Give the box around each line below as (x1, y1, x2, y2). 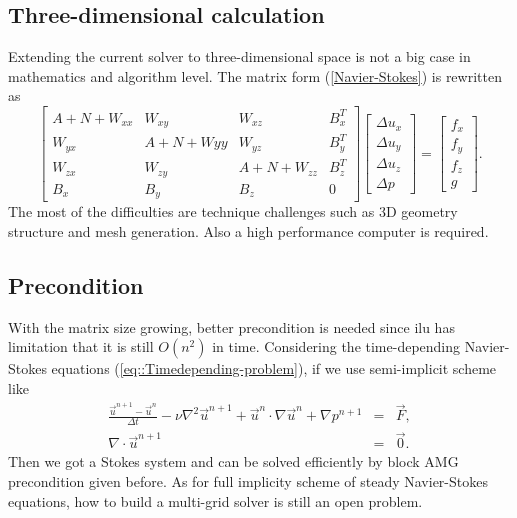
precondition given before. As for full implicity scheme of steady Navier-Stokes (8, 470, 488, 491)
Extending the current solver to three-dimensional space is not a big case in (8, 46, 471, 67)
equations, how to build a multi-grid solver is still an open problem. (8, 490, 423, 511)
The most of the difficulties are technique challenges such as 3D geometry (8, 201, 458, 222)
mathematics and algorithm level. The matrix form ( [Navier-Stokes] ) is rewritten (8, 65, 502, 86)
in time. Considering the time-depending (212, 336, 461, 357)
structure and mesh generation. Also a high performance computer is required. (8, 221, 489, 242)
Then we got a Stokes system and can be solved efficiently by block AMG (8, 451, 459, 472)
